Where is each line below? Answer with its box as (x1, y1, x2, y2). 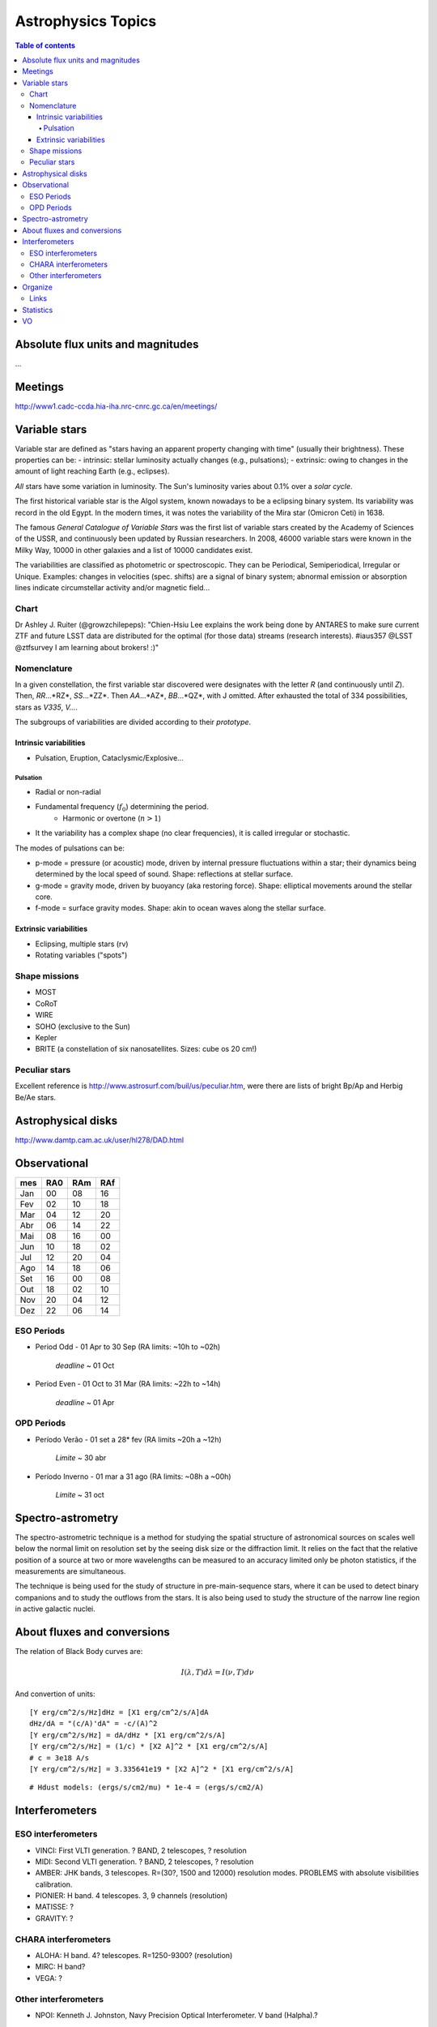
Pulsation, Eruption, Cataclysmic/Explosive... (35, 752, 184, 762)
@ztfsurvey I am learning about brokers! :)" (15, 642, 159, 652)
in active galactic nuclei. (15, 1604, 96, 1613)
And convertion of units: (15, 1689, 96, 1699)
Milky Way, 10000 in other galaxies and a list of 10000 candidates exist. (15, 545, 253, 555)
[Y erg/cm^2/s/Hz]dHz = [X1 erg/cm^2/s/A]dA (29, 1708, 210, 1717)
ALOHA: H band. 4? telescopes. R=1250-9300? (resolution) (35, 1951, 233, 1961)
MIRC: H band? (35, 1962, 86, 1972)
